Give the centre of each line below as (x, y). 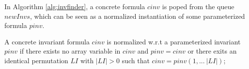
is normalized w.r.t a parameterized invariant (174, 41)
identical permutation (36, 60)
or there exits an (212, 51)
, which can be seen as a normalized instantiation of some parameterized (137, 16)
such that (136, 60)
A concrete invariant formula (47, 41)
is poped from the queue (198, 6)
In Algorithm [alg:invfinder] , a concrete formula (75, 6)
